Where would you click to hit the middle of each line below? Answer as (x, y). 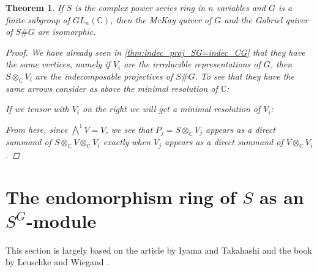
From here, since (37, 129)
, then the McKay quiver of (161, 19)
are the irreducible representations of (192, 64)
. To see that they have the (244, 76)
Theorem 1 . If (35, 7)
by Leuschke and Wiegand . (58, 262)
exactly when (127, 142)
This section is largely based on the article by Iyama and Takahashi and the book (159, 250)
